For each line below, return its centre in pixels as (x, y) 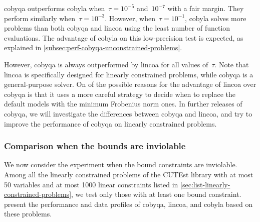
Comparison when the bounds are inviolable (95, 146)
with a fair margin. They (206, 8)
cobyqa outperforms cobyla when (55, 8)
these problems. (28, 214)
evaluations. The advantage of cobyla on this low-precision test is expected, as (124, 37)
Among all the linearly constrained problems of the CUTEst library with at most (129, 174)
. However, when (130, 18)
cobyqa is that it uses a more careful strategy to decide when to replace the (120, 94)
